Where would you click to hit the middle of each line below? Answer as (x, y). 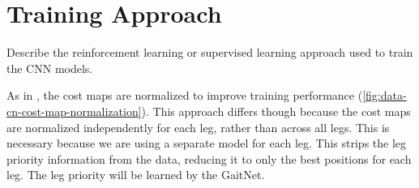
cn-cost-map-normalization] (74, 111)
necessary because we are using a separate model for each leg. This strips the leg (207, 143)
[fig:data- (385, 95)
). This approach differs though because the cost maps (276, 111)
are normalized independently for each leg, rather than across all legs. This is (198, 127)
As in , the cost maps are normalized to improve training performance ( (185, 95)
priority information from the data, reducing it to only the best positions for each (209, 158)
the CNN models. (50, 68)
